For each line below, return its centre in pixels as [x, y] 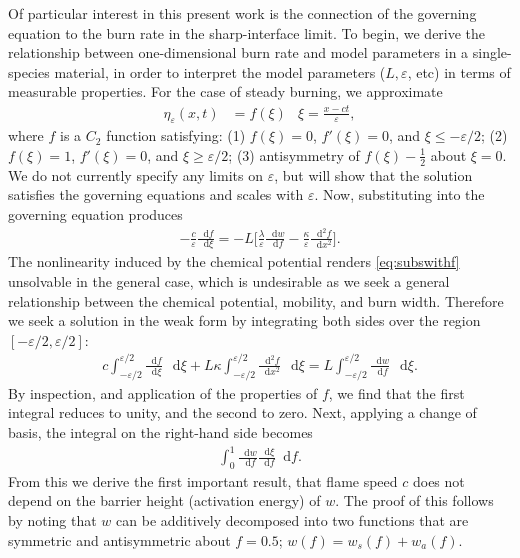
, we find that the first [396, 392]
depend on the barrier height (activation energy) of [164, 500]
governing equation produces [95, 213]
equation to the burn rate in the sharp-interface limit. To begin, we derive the [247, 32]
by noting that [52, 520]
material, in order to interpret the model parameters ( [220, 71]
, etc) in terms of [459, 71]
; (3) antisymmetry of [294, 154]
